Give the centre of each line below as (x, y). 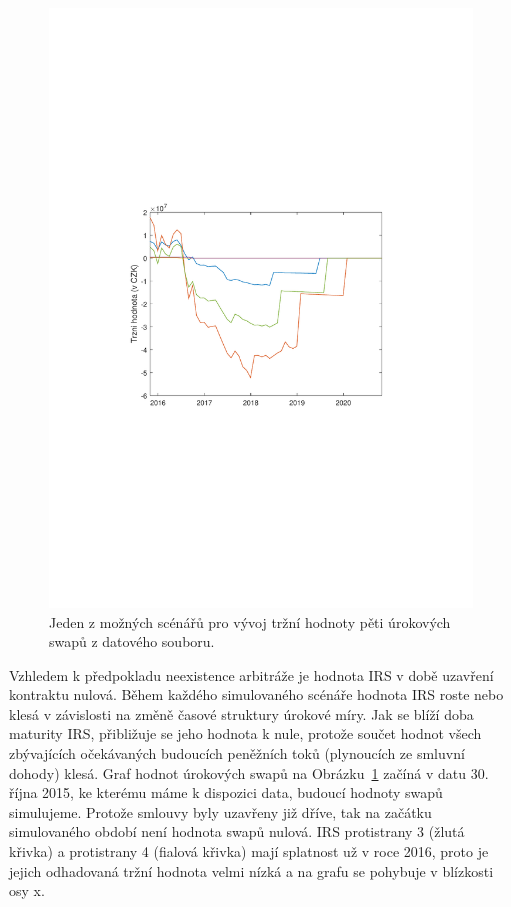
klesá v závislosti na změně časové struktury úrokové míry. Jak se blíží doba (241, 713)
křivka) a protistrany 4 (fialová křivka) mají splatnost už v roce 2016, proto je (249, 851)
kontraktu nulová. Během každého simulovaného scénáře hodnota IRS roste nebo (256, 694)
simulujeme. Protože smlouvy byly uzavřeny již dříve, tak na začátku (220, 811)
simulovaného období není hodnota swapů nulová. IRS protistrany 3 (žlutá (237, 831)
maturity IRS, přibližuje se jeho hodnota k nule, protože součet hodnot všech (245, 733)
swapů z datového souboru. (132, 641)
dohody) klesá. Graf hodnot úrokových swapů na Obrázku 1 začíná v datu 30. (249, 772)
